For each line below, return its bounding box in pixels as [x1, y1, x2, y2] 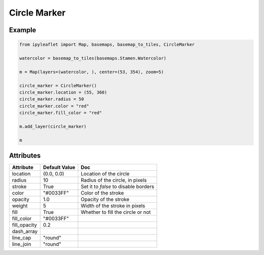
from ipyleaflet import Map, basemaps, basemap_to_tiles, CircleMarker [19, 42, 195, 47]
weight [12, 202, 28, 209]
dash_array [12, 228, 38, 235]
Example [9, 26, 36, 34]
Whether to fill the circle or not [81, 209, 151, 216]
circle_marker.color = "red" [19, 103, 89, 109]
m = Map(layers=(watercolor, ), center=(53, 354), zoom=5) [19, 69, 164, 75]
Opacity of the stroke [81, 196, 130, 203]
